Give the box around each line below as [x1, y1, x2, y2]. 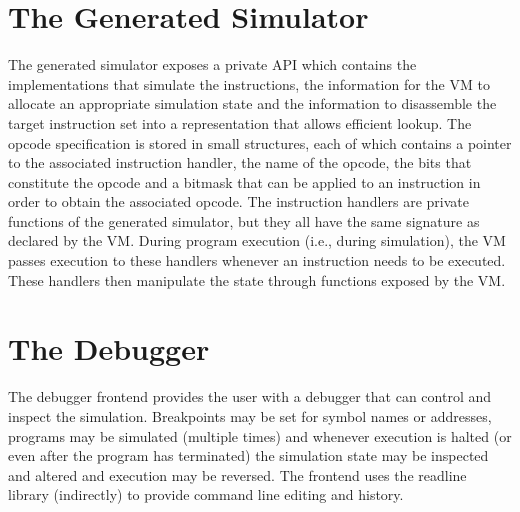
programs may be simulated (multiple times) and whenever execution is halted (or [8, 425, 512, 446]
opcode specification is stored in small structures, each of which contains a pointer [8, 132, 512, 153]
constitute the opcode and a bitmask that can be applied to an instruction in [8, 171, 481, 192]
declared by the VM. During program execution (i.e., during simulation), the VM [8, 230, 506, 251]
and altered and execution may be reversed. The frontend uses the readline [8, 464, 467, 485]
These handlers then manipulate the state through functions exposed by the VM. [8, 269, 506, 290]
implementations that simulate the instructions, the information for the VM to [8, 73, 490, 94]
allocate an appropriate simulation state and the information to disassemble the [8, 93, 497, 114]
